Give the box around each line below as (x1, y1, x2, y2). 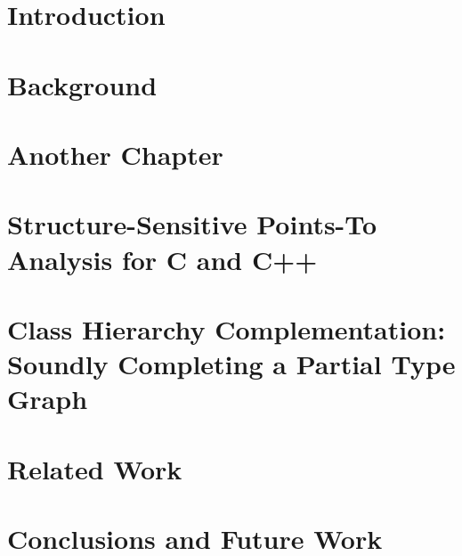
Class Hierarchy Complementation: (7, 310, 446, 347)
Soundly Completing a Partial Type (7, 346, 456, 382)
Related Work (7, 450, 182, 487)
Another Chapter (7, 135, 223, 172)
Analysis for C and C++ (7, 241, 318, 277)
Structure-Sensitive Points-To (7, 206, 377, 242)
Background (7, 66, 158, 102)
